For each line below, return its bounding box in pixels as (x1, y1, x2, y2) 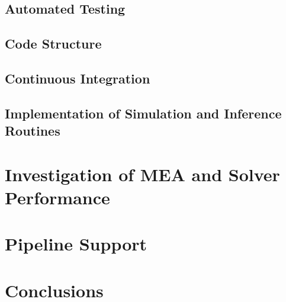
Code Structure (5, 34, 102, 53)
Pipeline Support (5, 232, 147, 256)
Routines (5, 121, 60, 140)
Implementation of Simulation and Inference (5, 104, 282, 122)
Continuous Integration (5, 69, 150, 87)
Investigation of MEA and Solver (5, 162, 280, 186)
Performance (5, 185, 110, 209)
